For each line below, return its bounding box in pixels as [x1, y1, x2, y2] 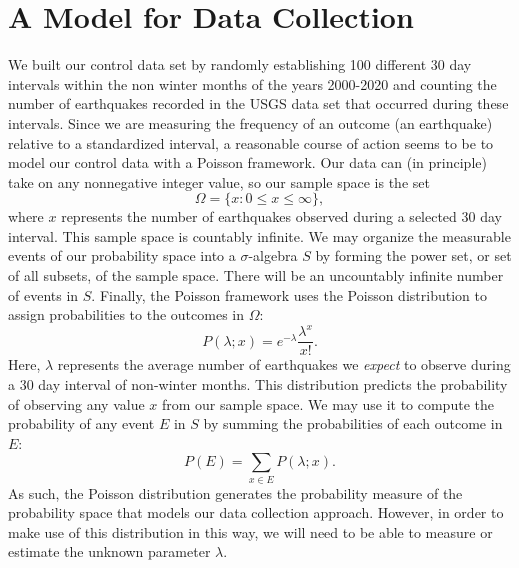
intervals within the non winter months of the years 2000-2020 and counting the [8, 73, 497, 94]
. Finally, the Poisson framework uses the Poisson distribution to [91, 284, 487, 305]
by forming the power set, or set [315, 245, 512, 266]
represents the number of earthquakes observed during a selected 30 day [61, 206, 502, 227]
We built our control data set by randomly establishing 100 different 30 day [8, 54, 472, 75]
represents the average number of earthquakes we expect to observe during [57, 354, 511, 375]
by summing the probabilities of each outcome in [203, 413, 503, 434]
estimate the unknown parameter [8, 541, 211, 562]
